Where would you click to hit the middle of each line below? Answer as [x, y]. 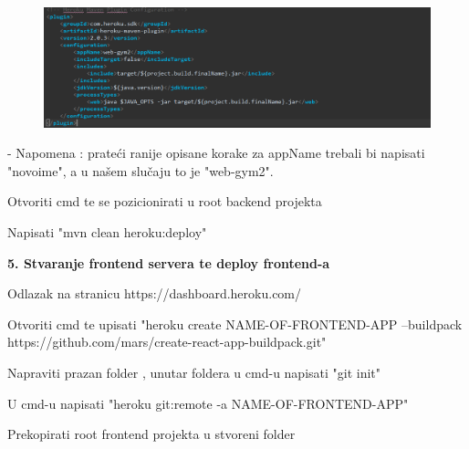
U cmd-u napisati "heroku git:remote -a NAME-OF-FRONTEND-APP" [208, 403]
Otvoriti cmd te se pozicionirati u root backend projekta [165, 201]
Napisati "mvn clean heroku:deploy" [107, 232]
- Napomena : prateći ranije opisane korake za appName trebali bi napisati [216, 153]
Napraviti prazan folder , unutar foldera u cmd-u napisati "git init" [194, 373]
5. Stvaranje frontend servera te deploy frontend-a [169, 262]
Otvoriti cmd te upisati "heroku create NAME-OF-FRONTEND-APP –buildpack [235, 324]
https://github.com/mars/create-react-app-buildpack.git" [167, 342]
